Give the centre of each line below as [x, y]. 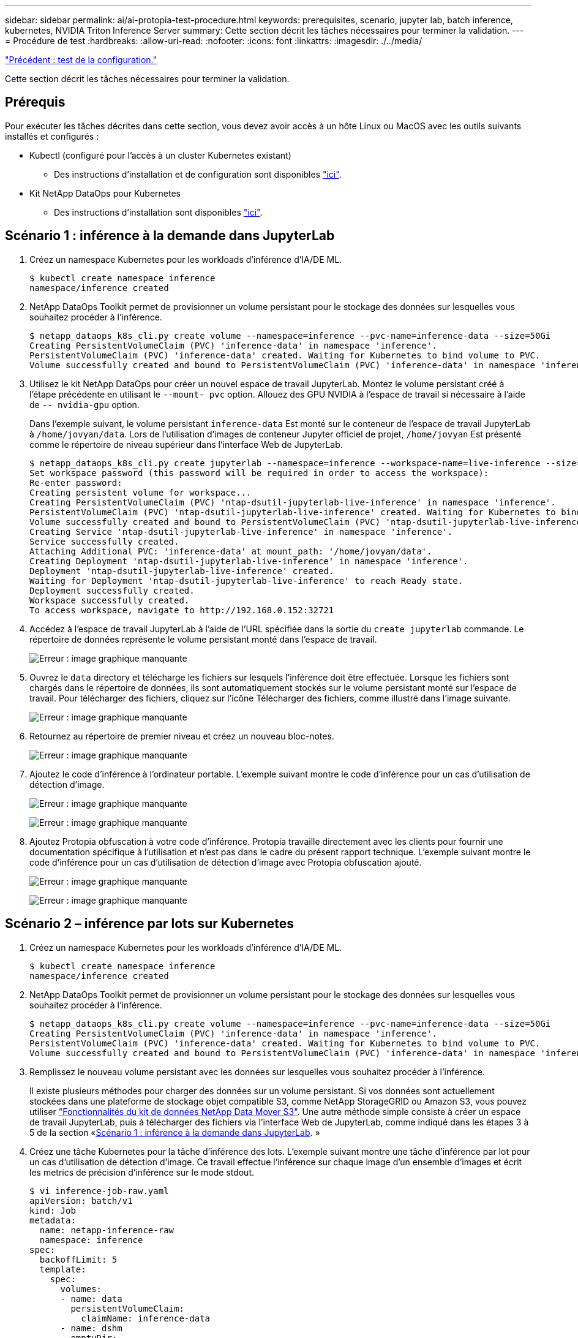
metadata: [53, 1220]
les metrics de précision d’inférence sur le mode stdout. [142, 1172]
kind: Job [53, 1210]
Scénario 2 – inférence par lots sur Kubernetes [150, 924]
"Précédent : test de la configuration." [81, 60]
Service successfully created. [104, 541]
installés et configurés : [52, 136]
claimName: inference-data [146, 1318]
